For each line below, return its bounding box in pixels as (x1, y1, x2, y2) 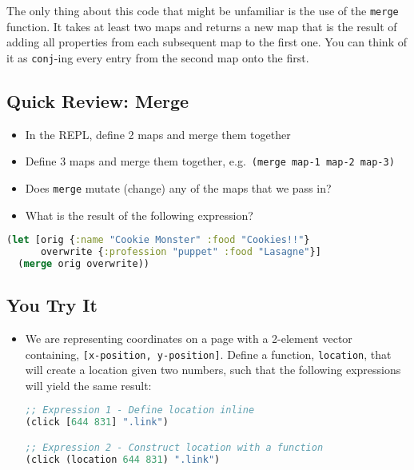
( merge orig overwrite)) (18, 257, 149, 269)
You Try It (6, 293, 98, 317)
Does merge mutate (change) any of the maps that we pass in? (25, 179, 332, 196)
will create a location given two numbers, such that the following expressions (25, 361, 401, 378)
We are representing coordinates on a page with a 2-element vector (25, 330, 352, 347)
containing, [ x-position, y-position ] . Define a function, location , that (25, 345, 392, 362)
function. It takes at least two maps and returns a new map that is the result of (6, 18, 397, 34)
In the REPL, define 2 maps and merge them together (25, 125, 291, 142)
